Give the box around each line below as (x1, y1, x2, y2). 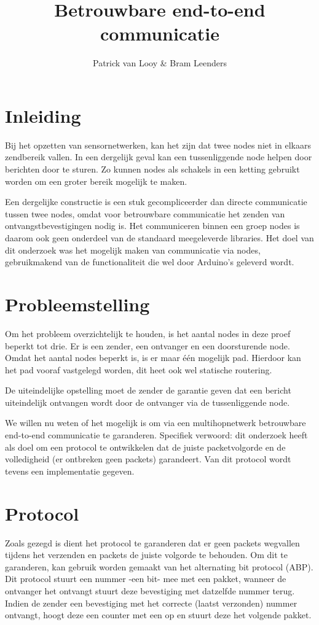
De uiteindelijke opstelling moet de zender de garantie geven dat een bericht (5, 384, 291, 397)
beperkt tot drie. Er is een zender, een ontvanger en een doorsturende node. (5, 339, 290, 352)
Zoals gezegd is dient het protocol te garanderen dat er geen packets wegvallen (5, 536, 300, 549)
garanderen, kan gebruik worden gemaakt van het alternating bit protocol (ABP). (5, 560, 313, 573)
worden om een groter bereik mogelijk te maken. (5, 174, 187, 187)
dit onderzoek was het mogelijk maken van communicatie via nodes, (5, 243, 261, 256)
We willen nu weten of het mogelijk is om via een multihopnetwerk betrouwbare (5, 416, 306, 429)
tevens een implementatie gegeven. (5, 464, 135, 477)
